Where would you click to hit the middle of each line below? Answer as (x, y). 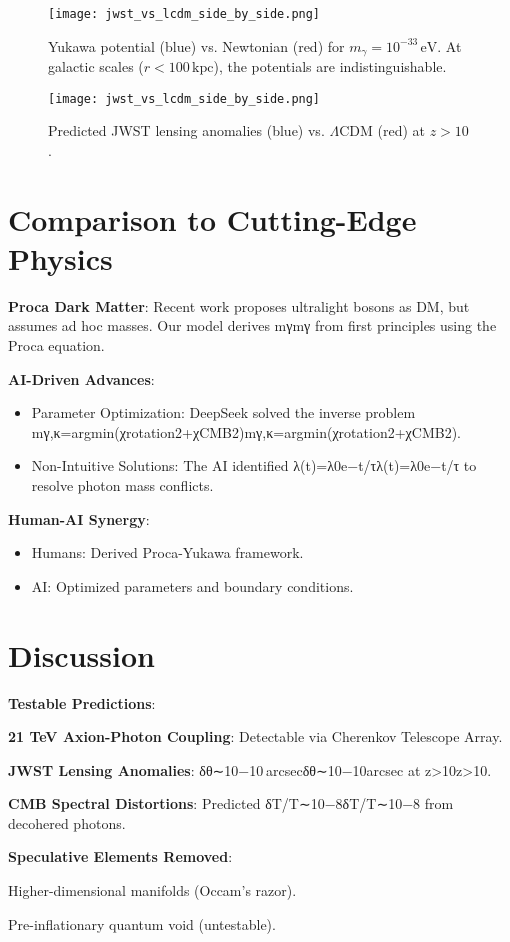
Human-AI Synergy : (79, 518)
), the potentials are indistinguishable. (330, 66)
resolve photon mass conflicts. (122, 485)
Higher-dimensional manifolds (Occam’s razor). (152, 890)
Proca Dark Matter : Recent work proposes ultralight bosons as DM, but (239, 305)
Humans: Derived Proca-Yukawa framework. (167, 552)
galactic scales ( (96, 66)
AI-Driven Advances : (81, 378)
